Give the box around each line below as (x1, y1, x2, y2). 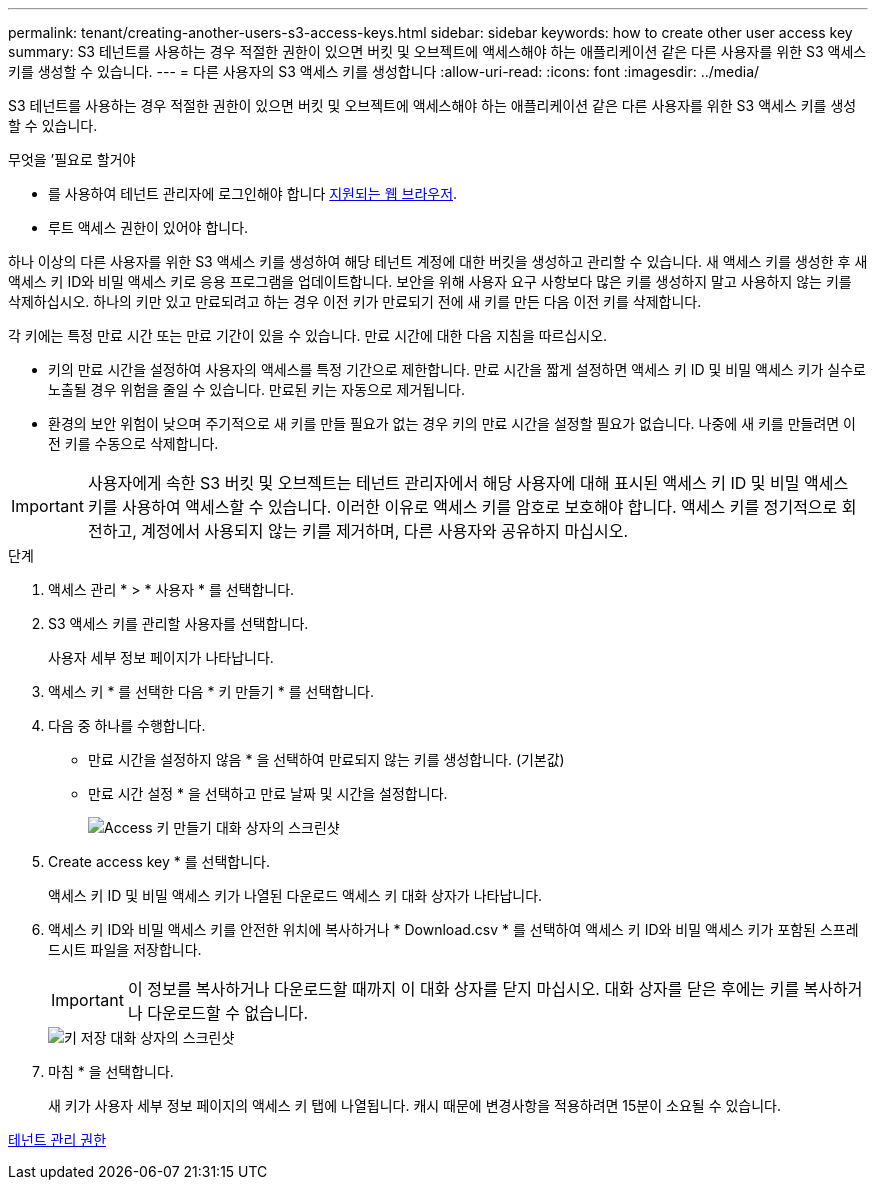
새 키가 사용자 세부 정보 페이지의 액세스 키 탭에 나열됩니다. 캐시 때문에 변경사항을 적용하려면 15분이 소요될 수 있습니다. (48, 1097, 782, 1114)
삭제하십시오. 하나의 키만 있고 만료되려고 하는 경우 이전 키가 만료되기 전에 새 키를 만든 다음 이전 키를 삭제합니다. (8, 293, 702, 310)
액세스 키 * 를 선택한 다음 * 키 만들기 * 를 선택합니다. (48, 683, 374, 700)
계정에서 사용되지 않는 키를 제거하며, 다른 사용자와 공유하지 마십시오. (141, 521, 629, 541)
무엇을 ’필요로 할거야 (8, 151, 136, 168)
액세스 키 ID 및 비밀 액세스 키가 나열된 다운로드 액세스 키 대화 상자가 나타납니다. (48, 887, 543, 904)
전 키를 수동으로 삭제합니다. (48, 435, 219, 452)
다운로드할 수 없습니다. (147, 1003, 308, 1023)
